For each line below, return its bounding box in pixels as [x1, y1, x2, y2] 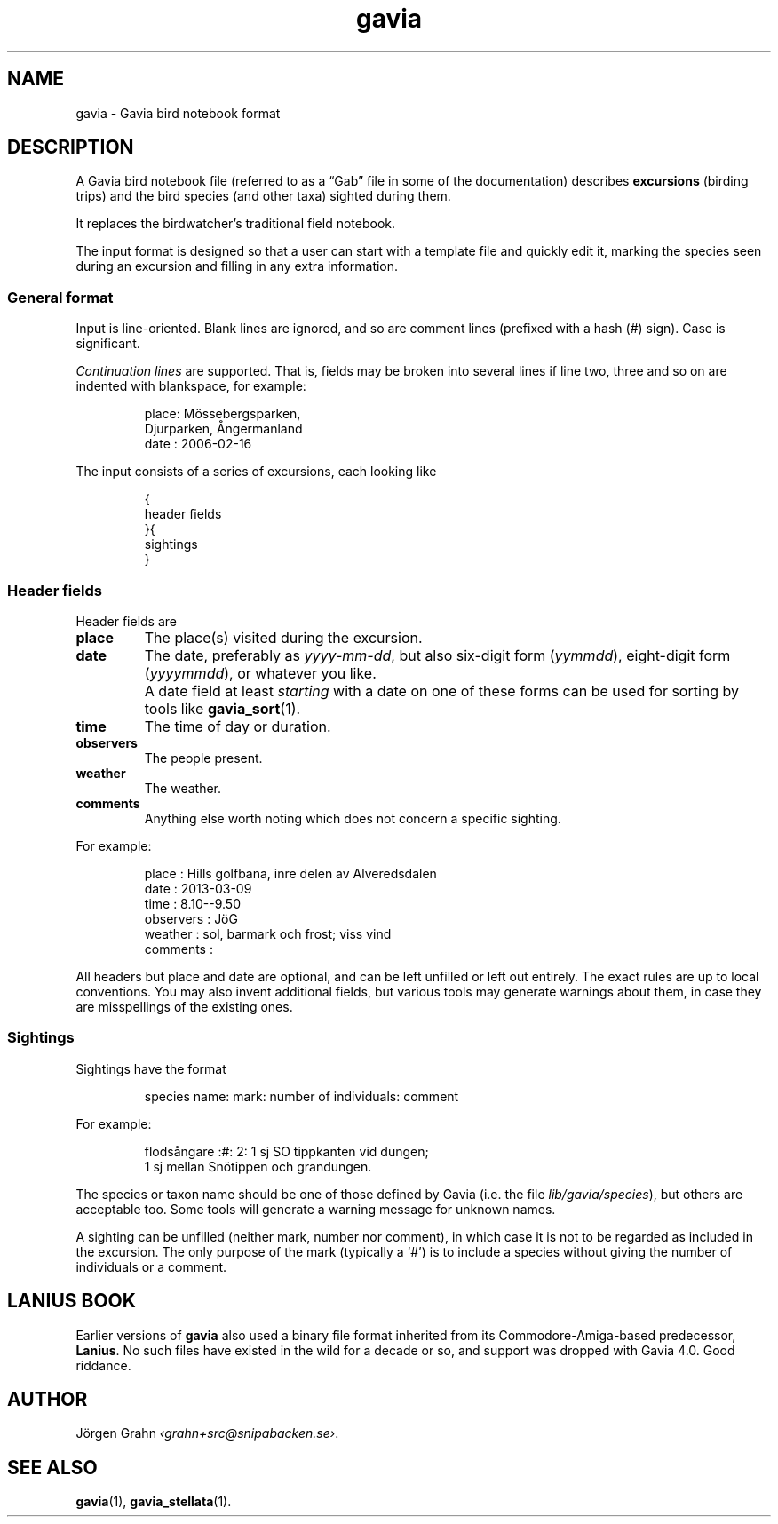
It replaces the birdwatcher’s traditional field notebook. [75, 216, 395, 232]
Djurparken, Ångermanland [144, 421, 303, 437]
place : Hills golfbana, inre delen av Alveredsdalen [144, 865, 437, 881]
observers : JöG [144, 910, 238, 926]
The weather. [144, 780, 222, 796]
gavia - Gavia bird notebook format [75, 105, 281, 121]
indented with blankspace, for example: [75, 378, 306, 394]
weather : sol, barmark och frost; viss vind [144, 925, 392, 941]
